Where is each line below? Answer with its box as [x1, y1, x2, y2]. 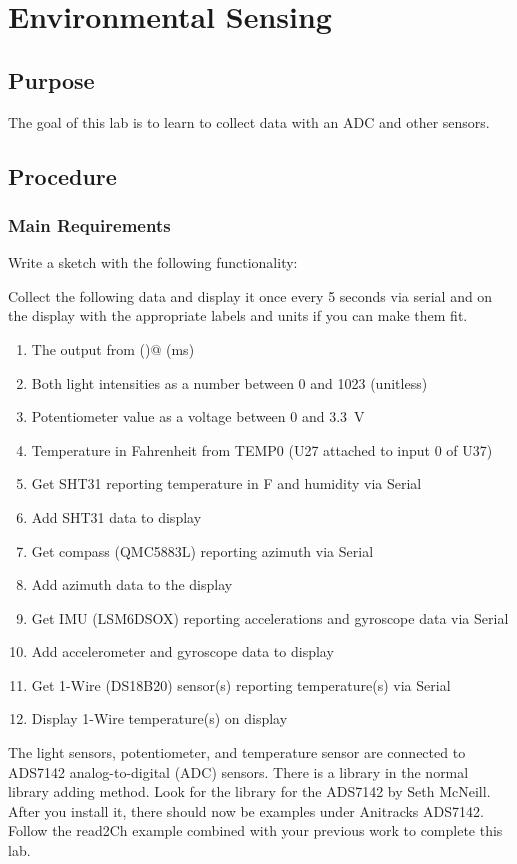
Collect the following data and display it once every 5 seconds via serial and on [8, 285, 493, 306]
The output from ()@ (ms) [31, 338, 195, 359]
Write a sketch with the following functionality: [8, 252, 298, 273]
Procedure [8, 160, 117, 191]
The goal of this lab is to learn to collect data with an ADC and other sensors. [8, 111, 490, 132]
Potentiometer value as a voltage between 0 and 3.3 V [31, 406, 365, 427]
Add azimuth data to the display [31, 574, 233, 595]
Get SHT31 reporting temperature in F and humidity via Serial [31, 473, 422, 494]
